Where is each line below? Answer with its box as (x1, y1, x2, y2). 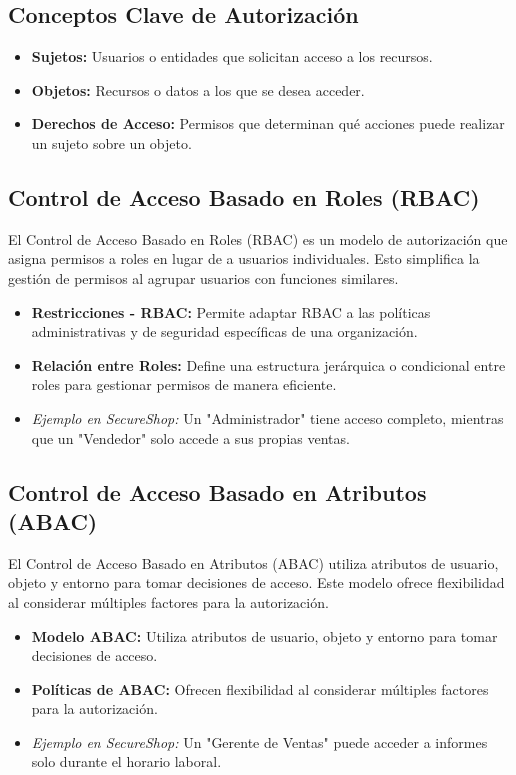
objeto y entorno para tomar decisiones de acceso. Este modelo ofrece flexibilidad (8, 572, 505, 593)
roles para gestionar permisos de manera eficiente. (31, 374, 337, 395)
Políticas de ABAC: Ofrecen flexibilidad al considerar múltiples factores (31, 678, 489, 699)
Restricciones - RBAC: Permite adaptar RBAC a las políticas (31, 301, 431, 322)
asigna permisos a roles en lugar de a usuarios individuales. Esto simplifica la (8, 248, 480, 269)
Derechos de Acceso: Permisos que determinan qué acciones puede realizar (31, 113, 505, 134)
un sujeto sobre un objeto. (31, 132, 192, 153)
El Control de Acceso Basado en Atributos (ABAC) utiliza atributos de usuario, (8, 552, 499, 573)
